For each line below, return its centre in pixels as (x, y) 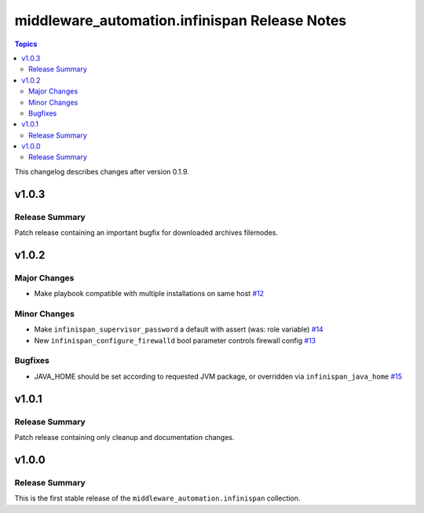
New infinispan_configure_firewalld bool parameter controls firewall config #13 (175, 340)
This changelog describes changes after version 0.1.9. (102, 171)
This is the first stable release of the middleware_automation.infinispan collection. (157, 498)
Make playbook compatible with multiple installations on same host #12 (149, 294)
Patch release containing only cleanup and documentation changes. (124, 437)
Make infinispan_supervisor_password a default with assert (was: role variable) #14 (179, 329)
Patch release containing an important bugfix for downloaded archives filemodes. (146, 233)
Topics (26, 44)
